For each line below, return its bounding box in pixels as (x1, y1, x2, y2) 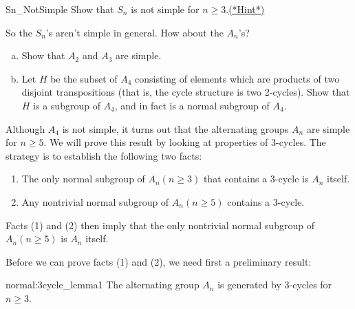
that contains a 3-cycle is (203, 171, 309, 186)
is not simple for (131, 2, 200, 16)
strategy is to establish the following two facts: (6, 148, 202, 162)
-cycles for (289, 277, 332, 292)
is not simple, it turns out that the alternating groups (62, 121, 289, 136)
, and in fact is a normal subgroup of (114, 98, 270, 112)
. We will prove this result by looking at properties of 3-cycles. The (43, 135, 326, 149)
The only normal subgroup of (21, 171, 145, 186)
